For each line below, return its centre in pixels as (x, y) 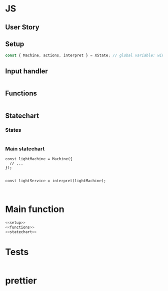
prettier (21, 281)
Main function (35, 209)
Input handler (27, 71)
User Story (22, 27)
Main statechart (25, 149)
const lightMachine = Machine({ (39, 159)
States (13, 130)
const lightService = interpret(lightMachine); (56, 181)
